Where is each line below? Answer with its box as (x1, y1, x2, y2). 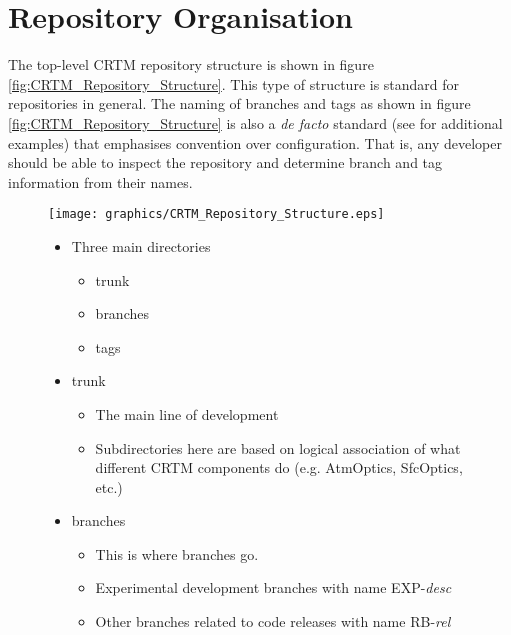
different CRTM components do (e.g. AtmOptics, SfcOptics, (95, 457, 463, 478)
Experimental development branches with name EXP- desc (95, 577, 452, 598)
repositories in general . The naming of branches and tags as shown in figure (8, 93, 471, 114)
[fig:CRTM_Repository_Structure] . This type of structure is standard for (8, 73, 460, 94)
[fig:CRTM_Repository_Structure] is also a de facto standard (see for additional (8, 112, 503, 133)
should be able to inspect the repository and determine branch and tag (8, 152, 443, 173)
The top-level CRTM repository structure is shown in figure (8, 54, 374, 75)
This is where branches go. (95, 543, 259, 564)
